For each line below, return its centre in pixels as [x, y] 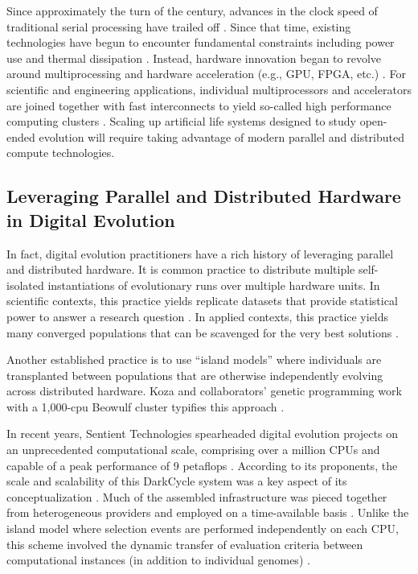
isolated [25, 285]
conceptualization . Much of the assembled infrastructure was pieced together [197, 496]
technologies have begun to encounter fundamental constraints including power [201, 42]
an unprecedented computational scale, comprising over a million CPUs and [193, 450]
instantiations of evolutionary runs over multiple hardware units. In [214, 285]
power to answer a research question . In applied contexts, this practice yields [198, 316]
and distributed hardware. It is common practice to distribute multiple [181, 269]
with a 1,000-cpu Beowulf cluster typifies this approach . [145, 406]
